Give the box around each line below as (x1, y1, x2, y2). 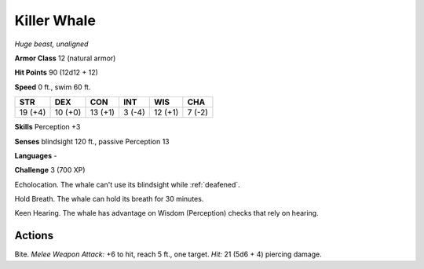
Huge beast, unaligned (14, 39, 89, 49)
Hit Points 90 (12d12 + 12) (14, 67, 98, 78)
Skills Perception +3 (14, 122, 81, 132)
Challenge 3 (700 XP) (14, 165, 86, 175)
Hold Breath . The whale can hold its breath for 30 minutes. (14, 194, 204, 204)
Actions (14, 229, 54, 242)
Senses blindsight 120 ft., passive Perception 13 (14, 136, 170, 146)
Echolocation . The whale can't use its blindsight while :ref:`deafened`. (14, 180, 241, 189)
